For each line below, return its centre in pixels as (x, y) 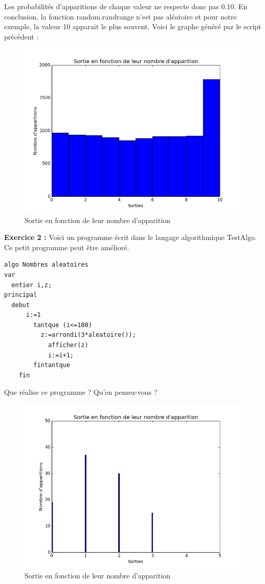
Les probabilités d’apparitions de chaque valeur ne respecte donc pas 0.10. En (126, 6)
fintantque (52, 365)
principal (21, 295)
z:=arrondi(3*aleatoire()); (88, 335)
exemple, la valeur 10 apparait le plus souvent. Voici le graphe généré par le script (133, 26)
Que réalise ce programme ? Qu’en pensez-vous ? (81, 392)
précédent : (21, 36)
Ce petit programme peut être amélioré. (67, 247)
